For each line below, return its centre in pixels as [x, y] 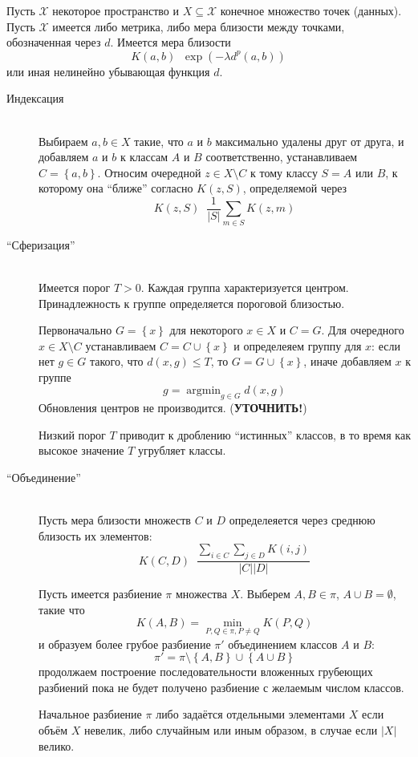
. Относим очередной [149, 172]
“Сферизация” [41, 244]
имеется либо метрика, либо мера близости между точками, [199, 26]
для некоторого [206, 330]
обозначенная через [54, 42]
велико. [57, 745]
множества [201, 594]
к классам [144, 157]
